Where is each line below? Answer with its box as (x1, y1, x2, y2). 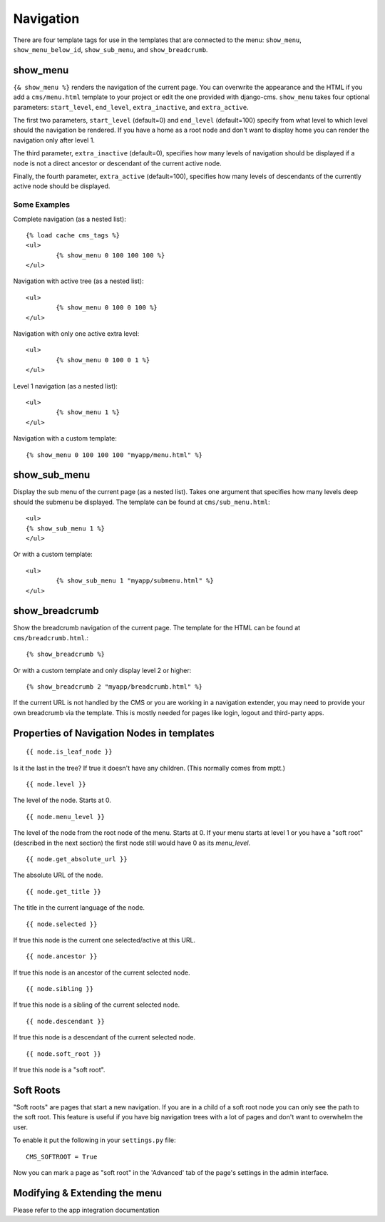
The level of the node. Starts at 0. (13, 796, 112, 805)
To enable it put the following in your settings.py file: (13, 1136, 176, 1144)
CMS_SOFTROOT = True (26, 1152, 98, 1161)
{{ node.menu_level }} (26, 813, 106, 821)
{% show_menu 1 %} (56, 409, 120, 416)
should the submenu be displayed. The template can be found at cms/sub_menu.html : (13, 498, 270, 506)
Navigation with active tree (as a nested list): (13, 277, 144, 285)
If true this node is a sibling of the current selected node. (13, 1000, 180, 1009)
